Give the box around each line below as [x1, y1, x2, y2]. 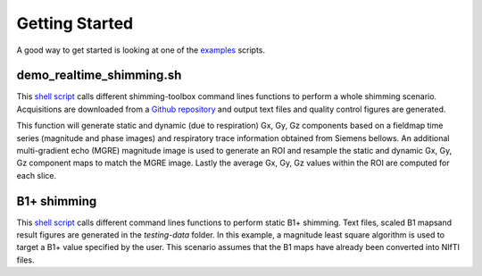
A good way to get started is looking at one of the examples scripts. [16, 45, 266, 55]
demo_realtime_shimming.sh [16, 68, 182, 83]
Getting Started [16, 13, 134, 33]
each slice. [16, 170, 57, 180]
